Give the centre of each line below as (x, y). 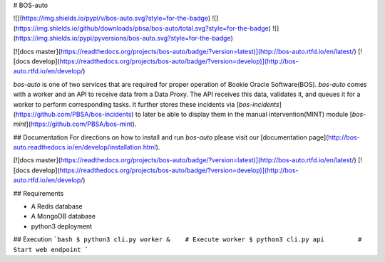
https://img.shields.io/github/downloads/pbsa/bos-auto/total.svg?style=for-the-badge (142, 28)
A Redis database (57, 206)
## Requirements (38, 193)
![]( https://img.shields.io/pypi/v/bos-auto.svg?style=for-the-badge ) (112, 19)
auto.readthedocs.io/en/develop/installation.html (84, 147)
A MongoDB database (63, 216)
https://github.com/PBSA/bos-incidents (73, 114)
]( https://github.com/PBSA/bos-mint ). (81, 124)
